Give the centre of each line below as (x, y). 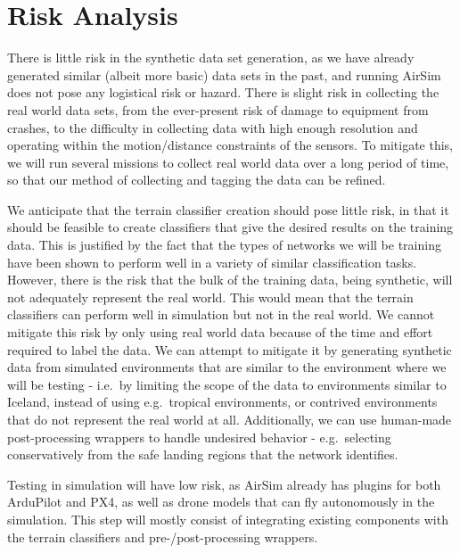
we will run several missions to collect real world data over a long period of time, (228, 162)
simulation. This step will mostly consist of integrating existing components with (228, 519)
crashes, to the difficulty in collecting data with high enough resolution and (213, 127)
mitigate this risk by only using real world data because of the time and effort (220, 332)
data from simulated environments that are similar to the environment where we (227, 367)
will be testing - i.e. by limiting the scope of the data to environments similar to (227, 384)
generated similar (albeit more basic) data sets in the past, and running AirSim (224, 74)
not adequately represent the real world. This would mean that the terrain (210, 297)
